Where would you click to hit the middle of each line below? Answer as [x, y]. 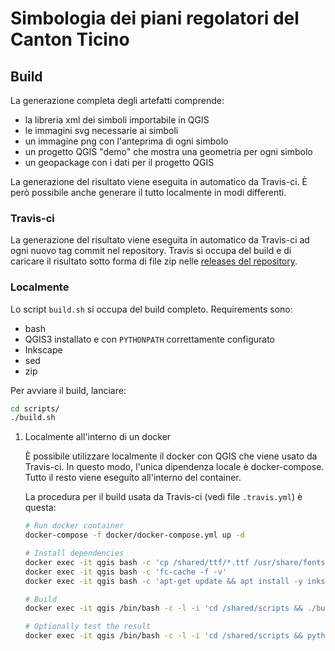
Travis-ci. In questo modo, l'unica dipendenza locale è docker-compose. [174, 467]
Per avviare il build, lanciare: [68, 390]
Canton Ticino [70, 39]
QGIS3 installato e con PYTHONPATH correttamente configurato [149, 339]
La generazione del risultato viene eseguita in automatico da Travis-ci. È [159, 181]
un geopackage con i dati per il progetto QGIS [119, 162]
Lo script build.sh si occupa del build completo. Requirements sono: [151, 309]
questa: [40, 508]
